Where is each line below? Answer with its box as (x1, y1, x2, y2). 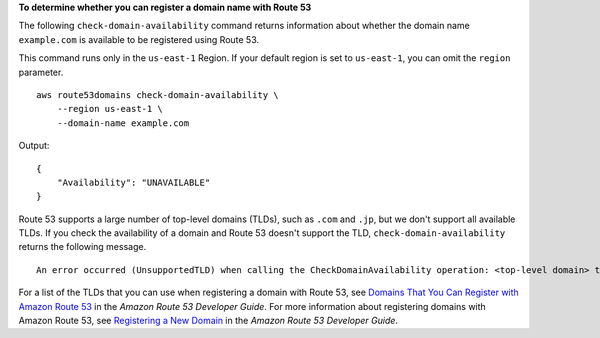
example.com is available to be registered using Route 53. (18, 33, 260, 45)
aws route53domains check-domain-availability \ (36, 89, 279, 100)
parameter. (18, 66, 64, 78)
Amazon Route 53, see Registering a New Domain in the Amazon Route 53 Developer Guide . (18, 315, 399, 327)
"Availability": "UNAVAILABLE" (56, 176, 211, 188)
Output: (18, 140, 50, 152)
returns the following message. (18, 241, 147, 253)
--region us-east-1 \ (56, 103, 164, 115)
